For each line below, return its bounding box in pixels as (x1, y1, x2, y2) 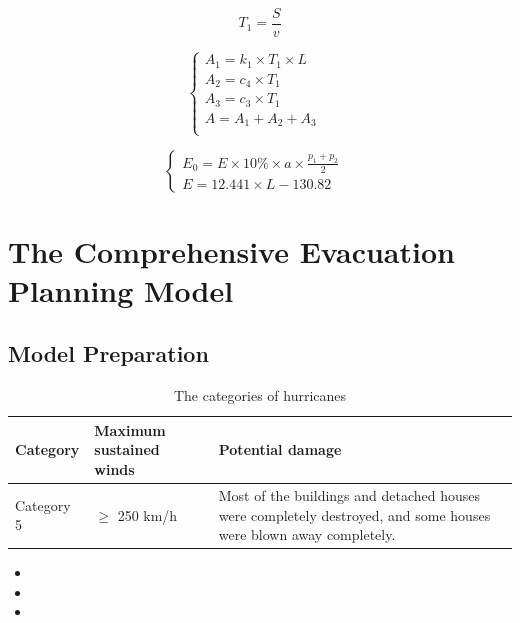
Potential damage (218, 439, 342, 460)
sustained (94, 439, 160, 460)
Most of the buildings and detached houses (218, 484, 481, 505)
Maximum (94, 419, 166, 440)
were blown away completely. (218, 524, 396, 545)
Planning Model (8, 269, 234, 310)
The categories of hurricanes (173, 385, 347, 406)
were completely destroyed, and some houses (218, 504, 491, 525)
